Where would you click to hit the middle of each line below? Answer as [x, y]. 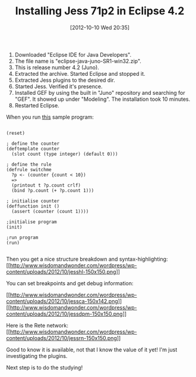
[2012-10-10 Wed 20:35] [100, 27]
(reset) [16, 133]
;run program [22, 237]
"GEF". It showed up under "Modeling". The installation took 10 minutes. [102, 99]
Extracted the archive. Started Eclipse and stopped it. [80, 73]
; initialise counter [33, 201]
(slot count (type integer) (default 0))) [65, 154]
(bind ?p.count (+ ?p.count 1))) [53, 190]
